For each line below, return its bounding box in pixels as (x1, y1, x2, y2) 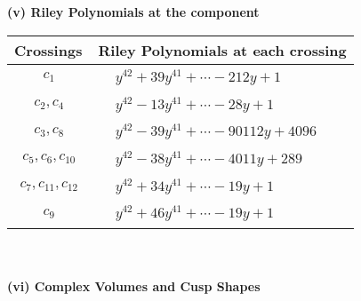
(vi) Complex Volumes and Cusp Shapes (7, 276, 261, 295)
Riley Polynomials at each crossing (98, 39, 347, 60)
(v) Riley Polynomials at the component (7, 3, 260, 20)
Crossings (14, 39, 83, 60)
